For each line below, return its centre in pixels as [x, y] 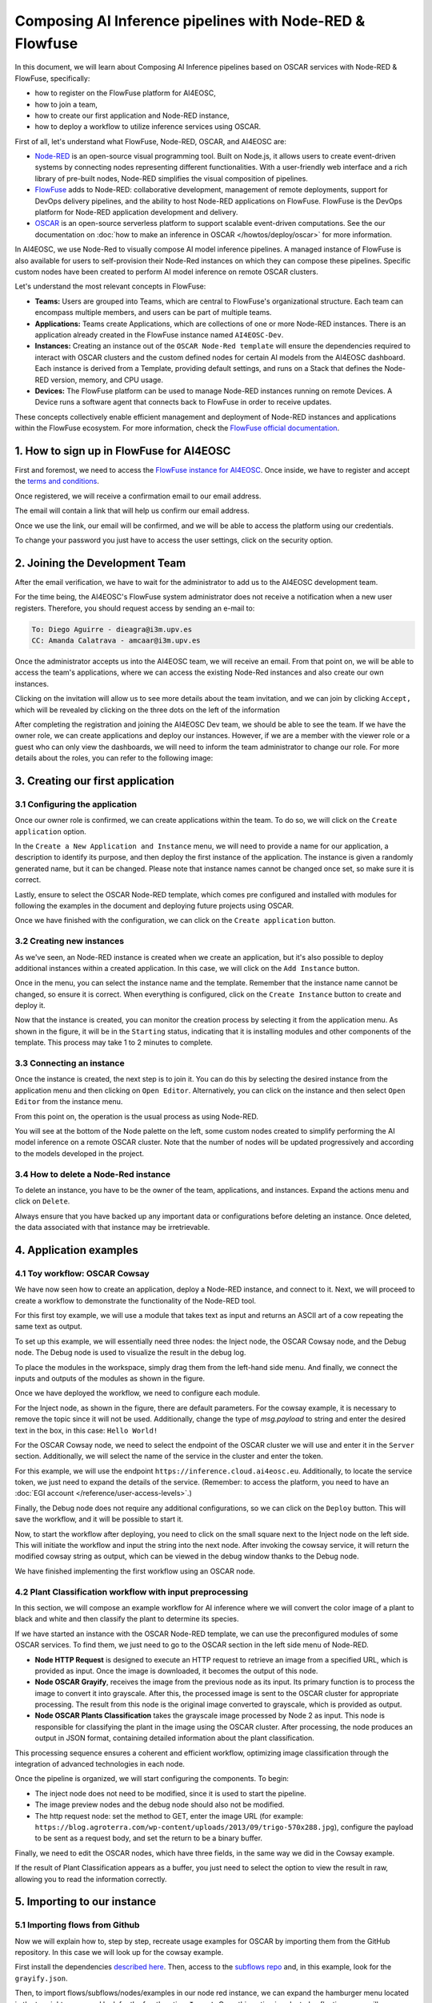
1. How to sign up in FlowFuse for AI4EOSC [123, 451]
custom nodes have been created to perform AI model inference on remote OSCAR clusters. [167, 272]
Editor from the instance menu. [69, 1102]
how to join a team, [66, 104]
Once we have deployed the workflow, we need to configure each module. [137, 1393]
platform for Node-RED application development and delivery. [136, 212]
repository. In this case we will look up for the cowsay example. [119, 1953]
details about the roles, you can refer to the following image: [114, 758]
